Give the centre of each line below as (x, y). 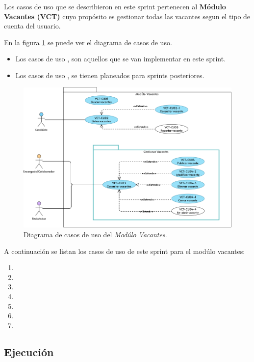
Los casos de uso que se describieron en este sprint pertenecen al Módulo (115, 6)
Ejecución (29, 351)
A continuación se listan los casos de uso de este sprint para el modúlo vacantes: (125, 251)
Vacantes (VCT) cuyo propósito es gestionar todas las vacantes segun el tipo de (127, 16)
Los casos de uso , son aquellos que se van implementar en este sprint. (121, 59)
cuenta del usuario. (32, 26)
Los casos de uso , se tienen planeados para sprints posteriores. (110, 75)
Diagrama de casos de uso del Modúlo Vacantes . (95, 234)
